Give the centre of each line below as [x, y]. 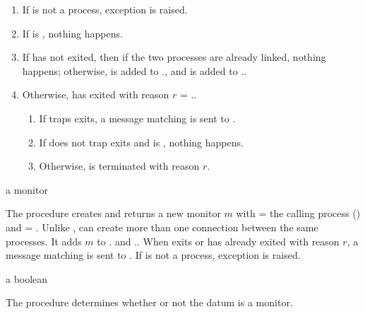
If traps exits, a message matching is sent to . [137, 118]
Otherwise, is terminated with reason [119, 166]
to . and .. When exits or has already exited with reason [218, 241]
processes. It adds [44, 241]
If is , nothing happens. [72, 33]
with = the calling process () [298, 213]
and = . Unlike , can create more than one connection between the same [162, 227]
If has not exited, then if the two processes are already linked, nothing [174, 57]
